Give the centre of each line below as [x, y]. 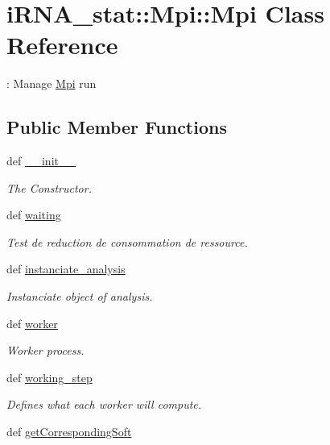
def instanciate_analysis [66, 269]
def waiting [34, 215]
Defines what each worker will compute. [104, 404]
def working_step [49, 377]
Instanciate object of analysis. [80, 296]
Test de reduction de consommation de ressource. [127, 241]
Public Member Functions [117, 127]
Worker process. [45, 350]
